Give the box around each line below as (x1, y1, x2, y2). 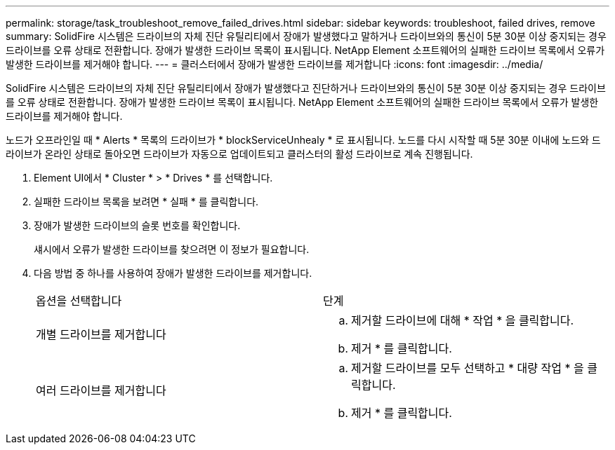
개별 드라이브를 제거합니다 (36, 327, 166, 341)
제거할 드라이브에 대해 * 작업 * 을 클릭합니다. (351, 313, 574, 327)
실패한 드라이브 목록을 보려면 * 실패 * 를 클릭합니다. (34, 196, 259, 207)
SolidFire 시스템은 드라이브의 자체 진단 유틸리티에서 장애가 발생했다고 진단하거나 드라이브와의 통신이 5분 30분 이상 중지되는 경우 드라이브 (6, 82, 606, 94)
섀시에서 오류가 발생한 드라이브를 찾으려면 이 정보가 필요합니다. (34, 243, 310, 255)
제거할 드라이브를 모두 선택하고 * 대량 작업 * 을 (351, 361, 584, 375)
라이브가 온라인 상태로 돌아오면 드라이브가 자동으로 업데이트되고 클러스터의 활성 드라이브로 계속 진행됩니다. (6, 148, 473, 160)
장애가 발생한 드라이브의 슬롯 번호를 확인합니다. (34, 219, 241, 231)
